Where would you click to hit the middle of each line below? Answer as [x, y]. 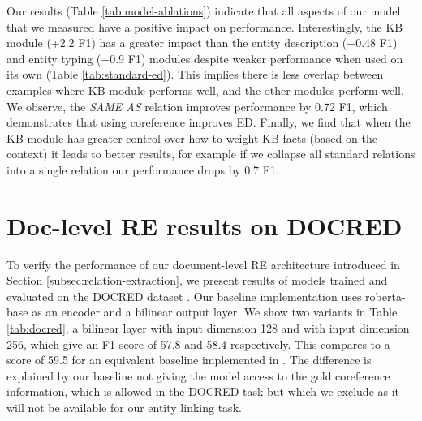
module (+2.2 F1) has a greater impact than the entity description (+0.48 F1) [202, 43]
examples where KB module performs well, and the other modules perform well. [205, 90]
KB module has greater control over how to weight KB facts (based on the [192, 137]
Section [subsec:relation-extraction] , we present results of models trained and [197, 280]
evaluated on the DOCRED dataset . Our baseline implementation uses [184, 296]
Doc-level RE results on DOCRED [205, 225]
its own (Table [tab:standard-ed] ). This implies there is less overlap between [195, 74]
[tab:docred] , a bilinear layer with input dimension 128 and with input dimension [208, 328]
